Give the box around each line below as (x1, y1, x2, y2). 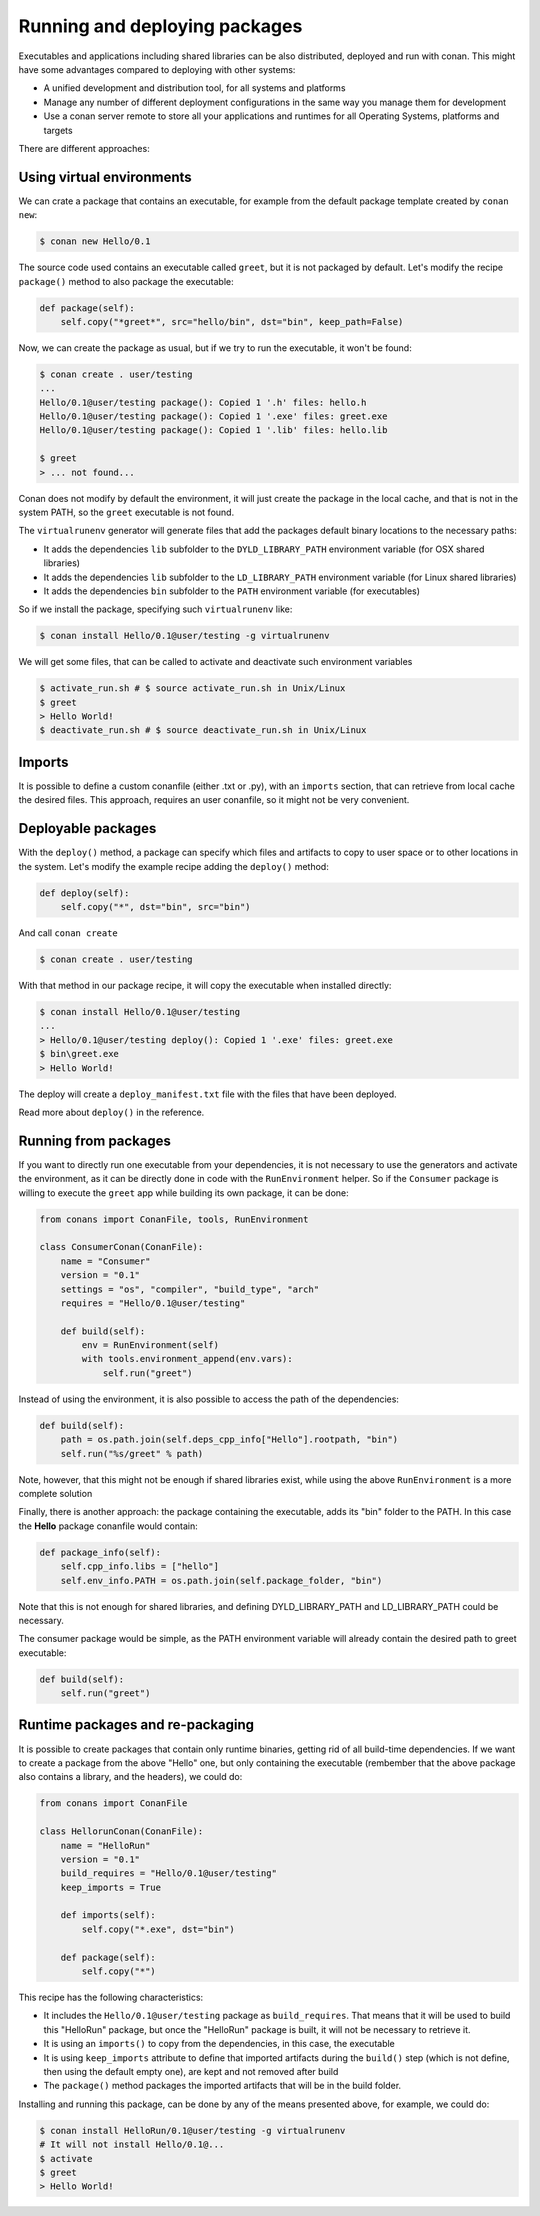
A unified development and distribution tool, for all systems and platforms (43, 82, 346, 94)
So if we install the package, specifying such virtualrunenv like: (18, 603, 293, 615)
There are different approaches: (18, 142, 150, 154)
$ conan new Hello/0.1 (39, 236, 151, 247)
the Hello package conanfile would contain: (18, 1520, 199, 1532)
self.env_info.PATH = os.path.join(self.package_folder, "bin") (60, 1575, 383, 1586)
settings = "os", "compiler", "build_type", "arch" (60, 1283, 320, 1295)
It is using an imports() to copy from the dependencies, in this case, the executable (43, 2038, 395, 2050)
